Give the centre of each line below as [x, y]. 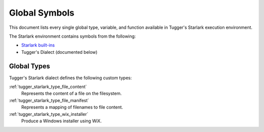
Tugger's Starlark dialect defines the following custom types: [70, 78]
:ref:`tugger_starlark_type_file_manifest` [49, 100]
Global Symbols [42, 13]
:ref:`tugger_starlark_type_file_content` [48, 87]
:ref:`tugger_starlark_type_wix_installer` [49, 114]
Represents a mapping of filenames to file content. [72, 107]
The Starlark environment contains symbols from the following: [73, 36]
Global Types [30, 66]
